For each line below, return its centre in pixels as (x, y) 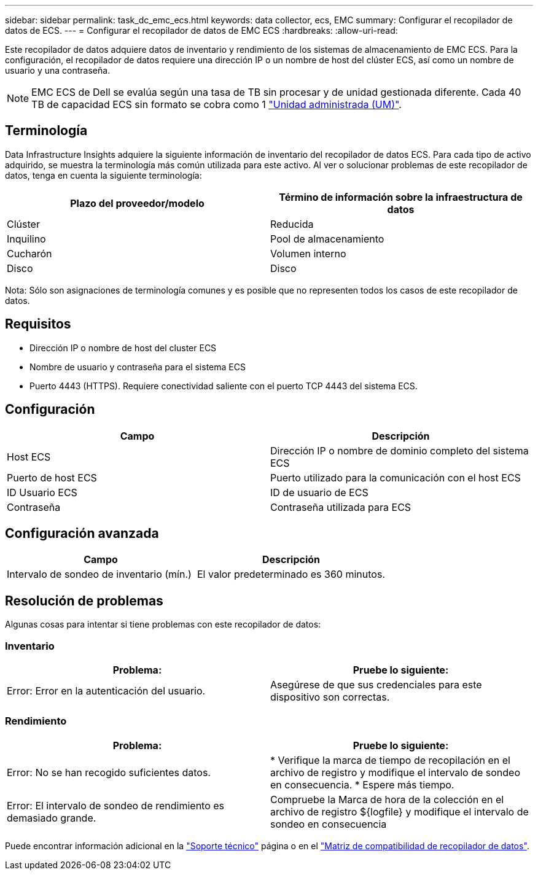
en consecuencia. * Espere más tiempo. (362, 784)
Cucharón (29, 253)
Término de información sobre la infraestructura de (401, 197)
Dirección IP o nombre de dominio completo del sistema (400, 450)
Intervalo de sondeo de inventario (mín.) (99, 574)
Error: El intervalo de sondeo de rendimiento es (116, 805)
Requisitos (38, 324)
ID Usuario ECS (42, 492)
